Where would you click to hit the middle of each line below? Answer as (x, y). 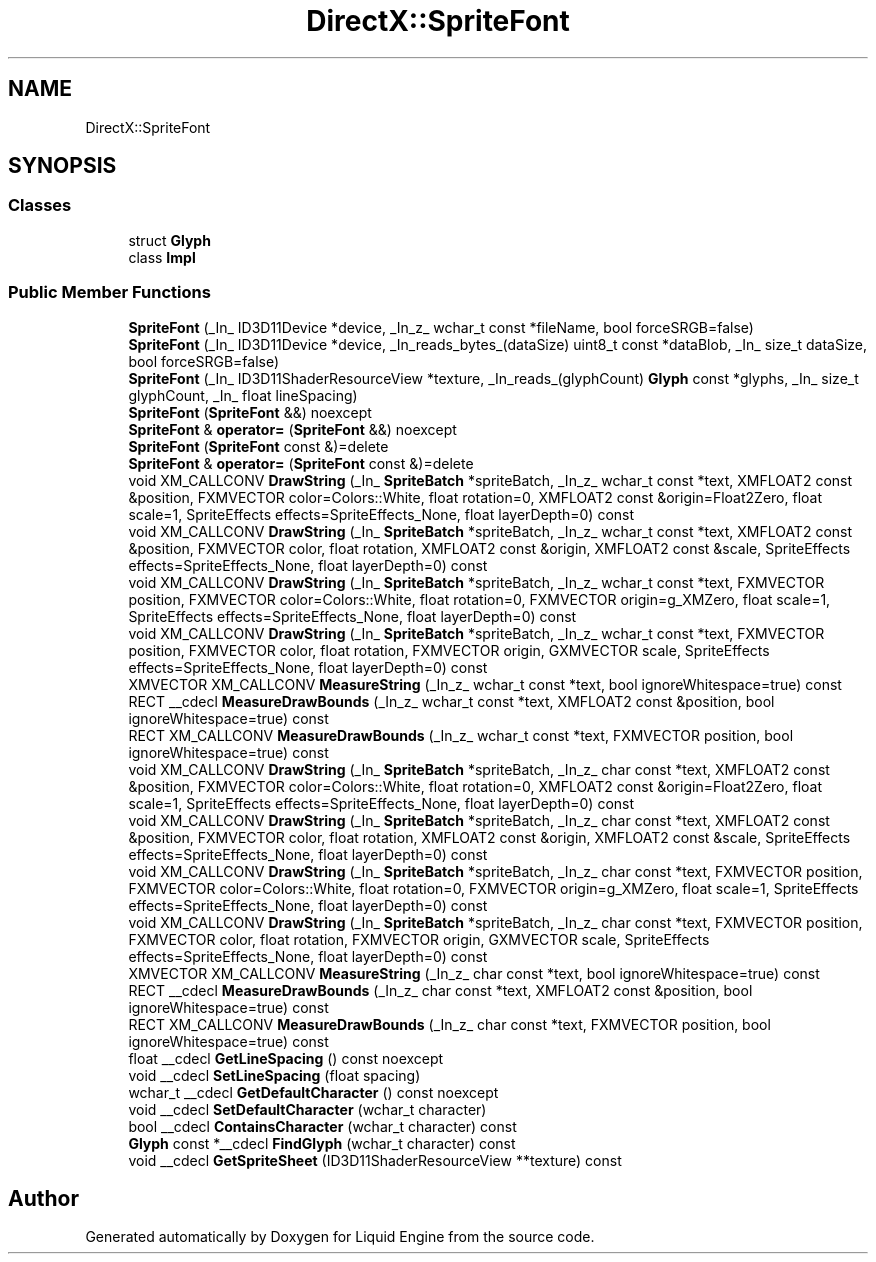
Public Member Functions (109, 292)
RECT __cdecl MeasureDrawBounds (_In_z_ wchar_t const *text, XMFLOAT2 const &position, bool (451, 701)
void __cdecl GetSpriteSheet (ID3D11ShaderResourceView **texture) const (375, 1160)
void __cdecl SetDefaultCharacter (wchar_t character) (307, 1109)
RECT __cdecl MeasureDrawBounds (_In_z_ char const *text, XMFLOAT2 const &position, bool (440, 990)
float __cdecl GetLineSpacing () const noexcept (286, 1058)
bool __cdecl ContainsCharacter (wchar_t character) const (322, 1126)
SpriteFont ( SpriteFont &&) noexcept (250, 412)
